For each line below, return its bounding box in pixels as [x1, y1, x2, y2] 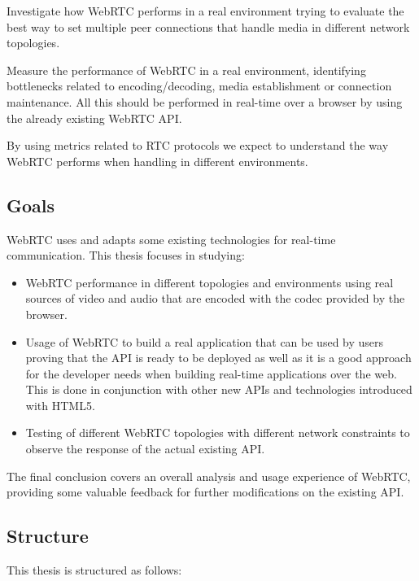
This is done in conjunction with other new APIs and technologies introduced [25, 381, 412, 398]
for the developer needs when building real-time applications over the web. [25, 365, 397, 382]
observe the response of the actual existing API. [25, 440, 265, 457]
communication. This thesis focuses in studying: [7, 247, 245, 264]
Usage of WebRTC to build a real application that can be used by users [25, 333, 384, 350]
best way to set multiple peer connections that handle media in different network [7, 18, 410, 35]
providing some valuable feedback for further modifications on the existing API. [7, 483, 404, 500]
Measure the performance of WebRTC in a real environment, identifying [7, 61, 366, 78]
